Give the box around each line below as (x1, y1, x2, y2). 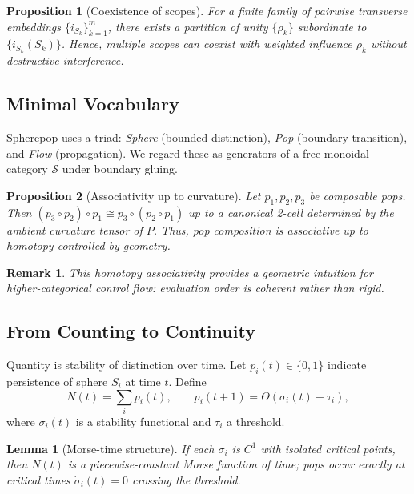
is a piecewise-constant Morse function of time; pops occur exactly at (67, 456, 405, 472)
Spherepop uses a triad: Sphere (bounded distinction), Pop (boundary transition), (6, 129, 408, 146)
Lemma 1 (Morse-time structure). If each (6, 440, 215, 456)
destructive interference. (6, 52, 124, 69)
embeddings (6, 18, 61, 34)
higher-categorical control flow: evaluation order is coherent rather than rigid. (6, 279, 384, 296)
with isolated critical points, (260, 440, 396, 456)
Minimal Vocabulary (6, 91, 179, 116)
